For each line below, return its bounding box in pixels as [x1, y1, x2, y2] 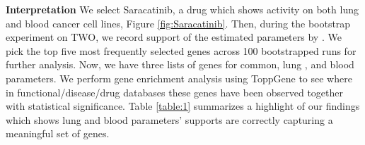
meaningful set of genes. [6, 126, 110, 141]
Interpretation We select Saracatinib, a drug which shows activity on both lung [6, 2, 359, 16]
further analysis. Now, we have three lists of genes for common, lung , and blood [6, 57, 354, 72]
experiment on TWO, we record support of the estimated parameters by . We [6, 30, 342, 44]
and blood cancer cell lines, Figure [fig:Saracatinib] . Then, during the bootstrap [6, 15, 351, 30]
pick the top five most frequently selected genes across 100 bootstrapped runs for [6, 43, 357, 58]
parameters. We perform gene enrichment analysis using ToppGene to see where [6, 70, 352, 85]
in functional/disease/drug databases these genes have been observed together [6, 84, 344, 99]
